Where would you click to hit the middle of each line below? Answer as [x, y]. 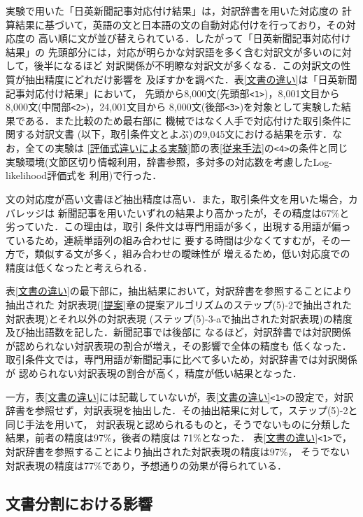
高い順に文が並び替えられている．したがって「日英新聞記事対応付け [194, 38]
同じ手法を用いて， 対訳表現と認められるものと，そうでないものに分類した [178, 424]
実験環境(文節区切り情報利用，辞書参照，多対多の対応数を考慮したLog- [169, 161]
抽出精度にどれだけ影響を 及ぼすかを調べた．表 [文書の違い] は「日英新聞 [191, 79]
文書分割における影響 [79, 503]
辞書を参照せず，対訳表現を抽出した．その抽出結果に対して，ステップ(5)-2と [182, 410]
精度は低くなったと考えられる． [79, 267]
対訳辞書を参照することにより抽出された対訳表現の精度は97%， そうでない [178, 452]
